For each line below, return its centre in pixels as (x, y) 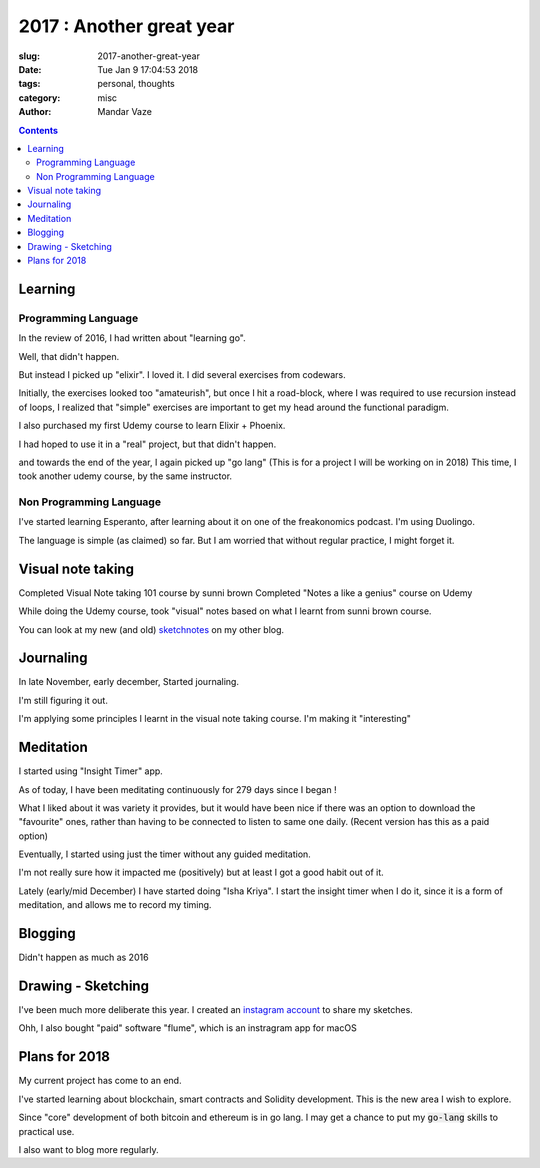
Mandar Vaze (124, 112)
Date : (30, 69)
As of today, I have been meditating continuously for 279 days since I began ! (177, 789)
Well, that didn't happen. (69, 356)
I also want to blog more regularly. (88, 1149)
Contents (38, 130)
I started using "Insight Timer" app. (91, 771)
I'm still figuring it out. (63, 700)
